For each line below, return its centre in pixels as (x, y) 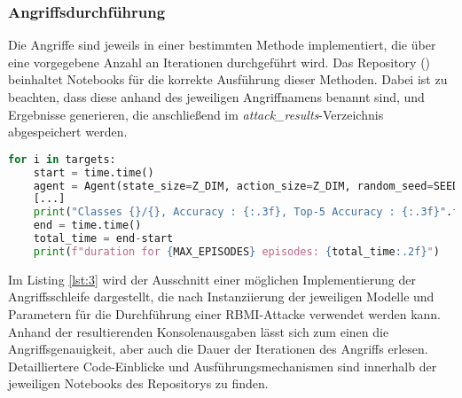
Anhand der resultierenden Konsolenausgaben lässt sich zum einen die (199, 331)
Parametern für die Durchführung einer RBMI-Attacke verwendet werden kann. (224, 313)
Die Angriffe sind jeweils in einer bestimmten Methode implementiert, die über (222, 45)
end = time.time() (87, 226)
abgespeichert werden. (68, 132)
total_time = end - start (103, 239)
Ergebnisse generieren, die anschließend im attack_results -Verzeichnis (196, 114)
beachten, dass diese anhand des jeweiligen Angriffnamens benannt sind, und (216, 97)
